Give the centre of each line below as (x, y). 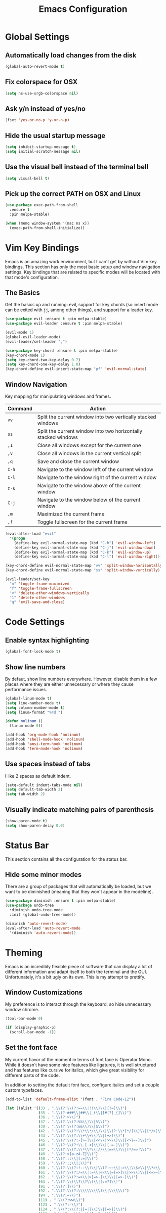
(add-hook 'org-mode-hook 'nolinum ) (43, 735)
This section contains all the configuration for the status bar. (66, 859)
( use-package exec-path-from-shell (42, 205)
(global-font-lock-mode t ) (33, 652)
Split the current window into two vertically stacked (97, 417)
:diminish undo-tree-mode (36, 910)
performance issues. (26, 689)
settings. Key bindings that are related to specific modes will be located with (83, 272)
